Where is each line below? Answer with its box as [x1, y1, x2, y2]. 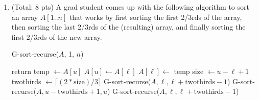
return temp [11, 65, 50, 76]
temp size [174, 65, 204, 76]
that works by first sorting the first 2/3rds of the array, [69, 11, 242, 22]
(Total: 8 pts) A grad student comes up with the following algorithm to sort [11, 2, 249, 12]
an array [11, 11, 38, 22]
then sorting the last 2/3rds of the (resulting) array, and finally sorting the [11, 21, 246, 32]
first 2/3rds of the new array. [11, 31, 102, 42]
